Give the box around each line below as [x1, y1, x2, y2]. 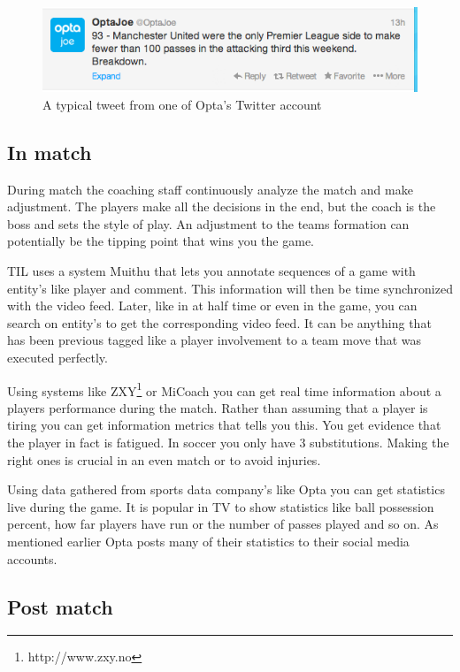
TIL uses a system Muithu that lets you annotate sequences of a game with [7, 262, 416, 280]
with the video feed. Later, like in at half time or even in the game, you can [7, 296, 418, 315]
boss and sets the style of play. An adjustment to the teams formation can [7, 214, 410, 233]
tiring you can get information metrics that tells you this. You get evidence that [7, 416, 441, 434]
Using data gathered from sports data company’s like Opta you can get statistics [7, 480, 445, 499]
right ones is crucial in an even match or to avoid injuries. [7, 450, 321, 469]
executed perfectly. [7, 348, 108, 367]
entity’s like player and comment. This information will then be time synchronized [7, 279, 453, 297]
